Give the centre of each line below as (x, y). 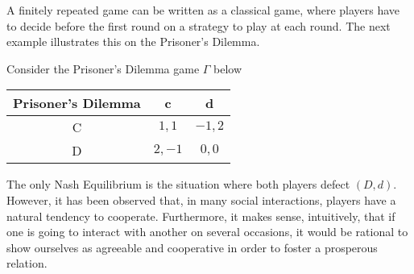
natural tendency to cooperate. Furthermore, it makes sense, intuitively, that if (201, 216)
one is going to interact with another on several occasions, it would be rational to (207, 232)
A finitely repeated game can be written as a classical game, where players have (203, 10)
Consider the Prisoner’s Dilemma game (103, 68)
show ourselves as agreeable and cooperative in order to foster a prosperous (192, 247)
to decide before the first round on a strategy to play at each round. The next (199, 25)
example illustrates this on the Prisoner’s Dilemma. (133, 42)
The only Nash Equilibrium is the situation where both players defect (178, 184)
